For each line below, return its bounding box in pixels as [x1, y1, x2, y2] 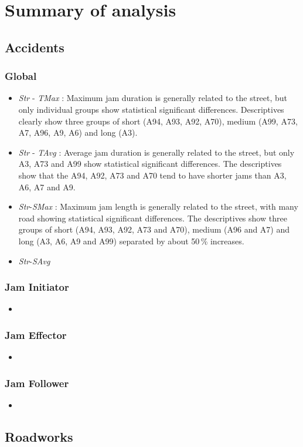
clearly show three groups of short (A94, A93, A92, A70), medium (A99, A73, [18, 115, 298, 127]
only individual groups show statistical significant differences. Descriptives [18, 103, 284, 115]
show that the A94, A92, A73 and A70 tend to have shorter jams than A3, [18, 169, 287, 181]
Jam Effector [5, 327, 67, 342]
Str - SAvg [18, 254, 50, 267]
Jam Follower [5, 375, 69, 390]
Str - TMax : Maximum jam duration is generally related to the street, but [18, 92, 288, 104]
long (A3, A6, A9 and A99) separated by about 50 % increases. [18, 234, 244, 247]
